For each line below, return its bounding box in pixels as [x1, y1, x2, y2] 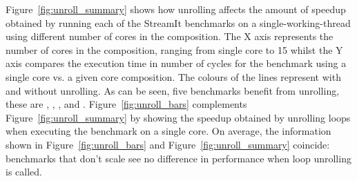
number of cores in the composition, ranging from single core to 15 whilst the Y [6, 42, 343, 57]
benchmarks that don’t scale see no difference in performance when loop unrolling [6, 151, 351, 165]
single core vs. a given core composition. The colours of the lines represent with [6, 69, 341, 84]
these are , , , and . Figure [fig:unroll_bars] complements [6, 97, 247, 111]
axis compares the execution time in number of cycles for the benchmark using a [6, 56, 347, 70]
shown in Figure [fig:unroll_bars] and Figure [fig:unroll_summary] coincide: [6, 137, 330, 151]
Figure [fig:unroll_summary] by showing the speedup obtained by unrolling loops [6, 110, 351, 124]
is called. [6, 164, 42, 179]
